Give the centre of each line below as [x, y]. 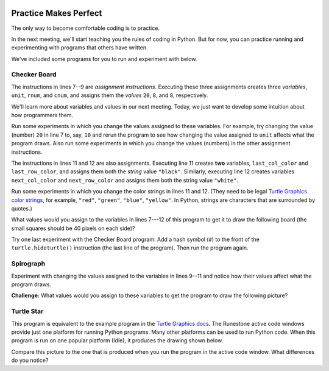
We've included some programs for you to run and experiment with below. [104, 59]
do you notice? [30, 361]
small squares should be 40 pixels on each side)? [73, 228]
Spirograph [28, 264]
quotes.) [22, 208]
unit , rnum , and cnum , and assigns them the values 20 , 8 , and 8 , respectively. [110, 95]
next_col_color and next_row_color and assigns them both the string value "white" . [125, 180]
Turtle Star [27, 311]
